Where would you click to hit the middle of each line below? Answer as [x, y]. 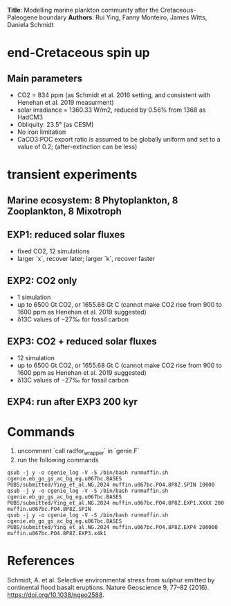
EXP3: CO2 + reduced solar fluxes [82, 341]
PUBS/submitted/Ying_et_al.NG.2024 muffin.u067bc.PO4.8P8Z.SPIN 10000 [111, 485]
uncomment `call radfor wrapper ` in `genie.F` [78, 452]
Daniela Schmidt [30, 25]
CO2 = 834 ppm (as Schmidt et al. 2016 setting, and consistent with [114, 95]
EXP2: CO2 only [42, 280]
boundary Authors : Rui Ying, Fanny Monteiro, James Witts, [123, 17]
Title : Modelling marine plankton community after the [83, 10]
